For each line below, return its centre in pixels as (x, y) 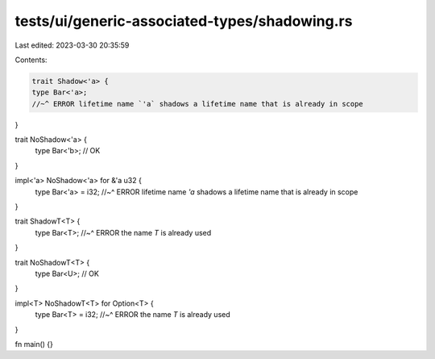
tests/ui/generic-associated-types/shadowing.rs (184, 21)
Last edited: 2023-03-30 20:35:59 (72, 45)
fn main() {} (34, 344)
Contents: (31, 60)
